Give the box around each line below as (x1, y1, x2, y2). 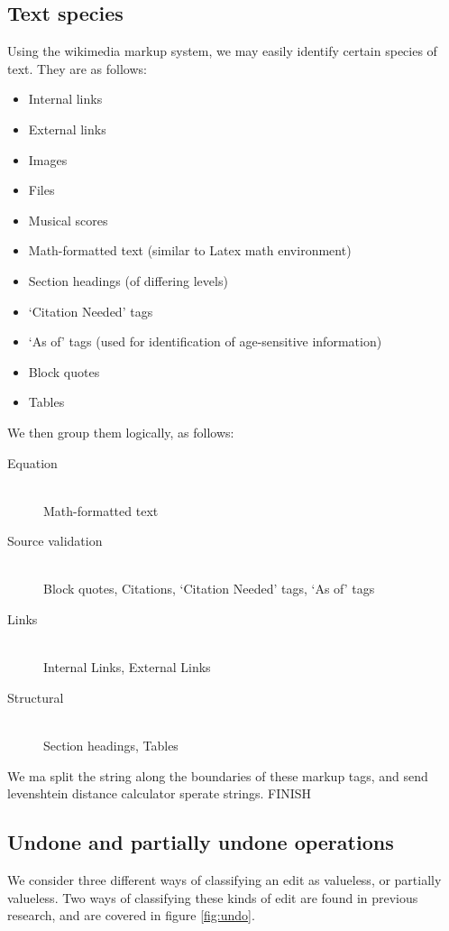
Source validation (7, 531, 103, 550)
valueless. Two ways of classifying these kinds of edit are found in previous (7, 888, 418, 907)
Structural (7, 687, 64, 706)
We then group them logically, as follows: (7, 422, 234, 441)
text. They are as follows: (7, 59, 147, 78)
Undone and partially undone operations (7, 828, 394, 856)
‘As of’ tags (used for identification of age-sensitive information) (28, 332, 382, 351)
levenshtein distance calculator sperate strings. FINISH (7, 784, 312, 803)
